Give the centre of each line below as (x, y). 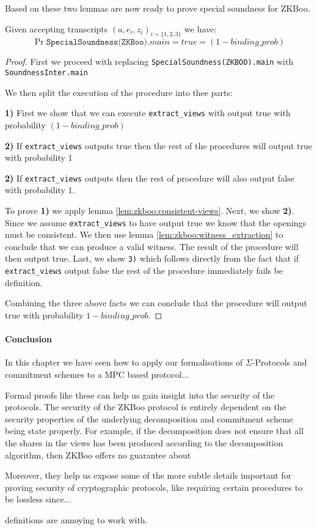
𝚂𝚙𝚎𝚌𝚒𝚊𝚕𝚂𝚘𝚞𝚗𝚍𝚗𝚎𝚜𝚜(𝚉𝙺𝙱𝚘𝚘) (97, 42)
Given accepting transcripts (56, 28)
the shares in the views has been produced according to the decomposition (144, 442)
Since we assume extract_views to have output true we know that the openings (156, 222)
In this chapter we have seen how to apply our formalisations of (124, 362)
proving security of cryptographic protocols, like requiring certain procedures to (154, 487)
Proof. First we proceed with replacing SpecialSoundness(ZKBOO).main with (149, 61)
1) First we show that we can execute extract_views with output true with (148, 113)
